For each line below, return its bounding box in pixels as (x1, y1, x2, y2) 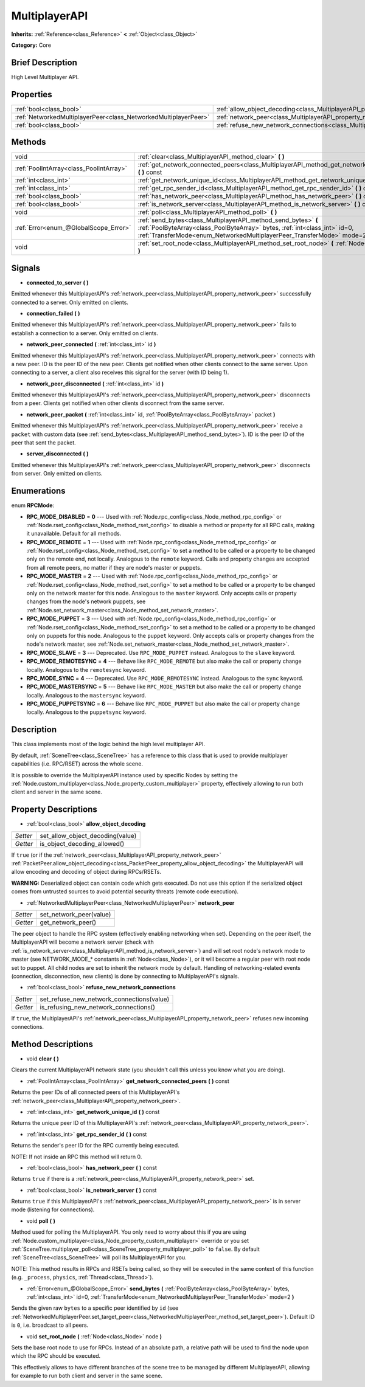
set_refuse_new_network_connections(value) (40, 995, 170, 1003)
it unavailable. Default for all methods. (26, 530, 122, 538)
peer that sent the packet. (11, 439, 76, 446)
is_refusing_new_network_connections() (40, 1003, 155, 1011)
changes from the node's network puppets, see (26, 598, 146, 605)
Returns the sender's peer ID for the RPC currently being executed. (11, 1142, 179, 1149)
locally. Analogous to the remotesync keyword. (26, 666, 147, 673)
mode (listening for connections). (11, 1206, 95, 1213)
